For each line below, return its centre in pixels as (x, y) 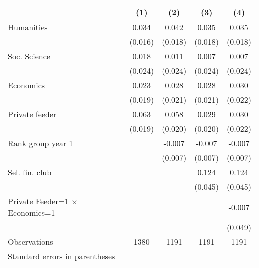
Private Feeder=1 (38, 201)
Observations (31, 241)
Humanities (28, 27)
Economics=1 (32, 212)
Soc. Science (29, 56)
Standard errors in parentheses (62, 256)
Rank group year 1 (41, 143)
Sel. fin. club (30, 172)
